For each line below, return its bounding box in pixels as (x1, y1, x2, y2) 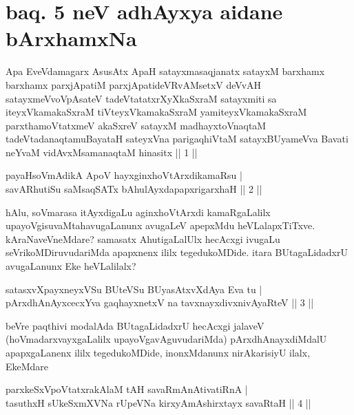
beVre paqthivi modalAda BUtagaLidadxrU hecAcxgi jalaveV (6, 318, 264, 332)
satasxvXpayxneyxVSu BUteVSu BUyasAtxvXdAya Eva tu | (6, 281, 262, 296)
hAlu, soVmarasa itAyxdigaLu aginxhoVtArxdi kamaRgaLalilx (6, 204, 271, 219)
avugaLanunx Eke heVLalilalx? (6, 259, 136, 273)
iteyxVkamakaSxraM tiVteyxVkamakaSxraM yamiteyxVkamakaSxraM (6, 105, 307, 119)
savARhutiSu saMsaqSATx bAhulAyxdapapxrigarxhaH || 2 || (6, 182, 262, 196)
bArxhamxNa (6, 24, 137, 52)
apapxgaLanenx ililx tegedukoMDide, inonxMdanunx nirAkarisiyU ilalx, (6, 345, 311, 359)
